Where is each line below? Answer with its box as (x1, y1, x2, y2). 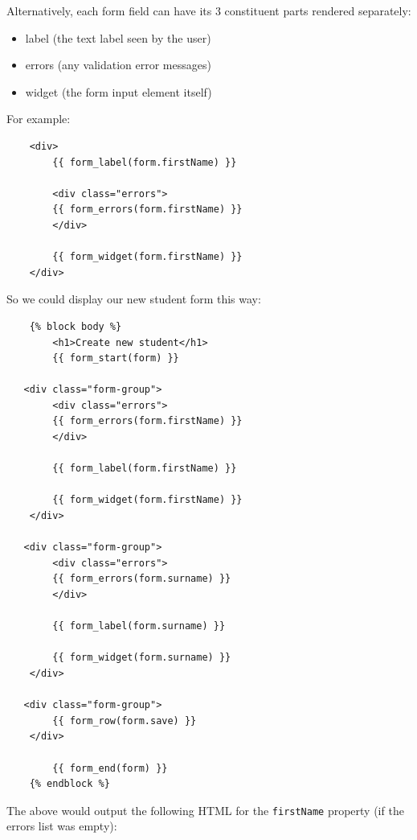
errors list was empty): (6, 817, 117, 834)
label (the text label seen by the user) (25, 29, 211, 46)
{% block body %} (29, 320, 122, 332)
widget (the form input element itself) (25, 83, 212, 100)
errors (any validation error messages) (25, 56, 211, 73)
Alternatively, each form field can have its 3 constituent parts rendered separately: (6, 2, 411, 19)
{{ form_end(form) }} (52, 762, 168, 774)
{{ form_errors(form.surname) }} (52, 573, 231, 585)
